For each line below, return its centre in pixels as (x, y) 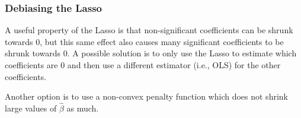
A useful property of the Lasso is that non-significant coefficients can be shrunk (149, 30)
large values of (31, 108)
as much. (83, 108)
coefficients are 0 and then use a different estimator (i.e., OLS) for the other (143, 65)
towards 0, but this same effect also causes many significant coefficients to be (144, 41)
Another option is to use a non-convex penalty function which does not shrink (146, 96)
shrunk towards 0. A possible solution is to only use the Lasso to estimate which (151, 53)
